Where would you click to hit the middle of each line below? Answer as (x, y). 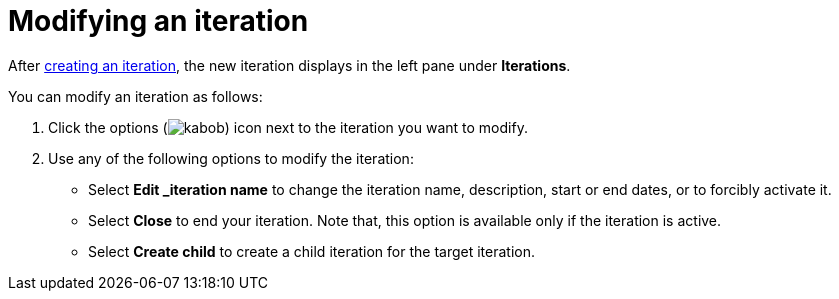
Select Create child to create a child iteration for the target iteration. (312, 251)
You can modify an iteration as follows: (135, 96)
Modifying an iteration (158, 21)
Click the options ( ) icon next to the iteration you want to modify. (288, 127)
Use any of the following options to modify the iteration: (231, 158)
